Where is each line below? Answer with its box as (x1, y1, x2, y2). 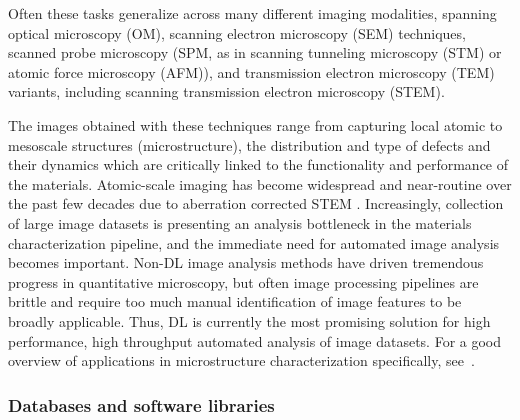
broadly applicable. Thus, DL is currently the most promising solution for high (8, 310, 491, 331)
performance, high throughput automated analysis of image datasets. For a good (8, 330, 502, 351)
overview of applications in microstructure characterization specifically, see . (8, 350, 475, 371)
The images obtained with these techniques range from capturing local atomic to (8, 114, 503, 135)
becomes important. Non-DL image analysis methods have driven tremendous (8, 252, 484, 273)
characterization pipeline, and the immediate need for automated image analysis (8, 232, 500, 253)
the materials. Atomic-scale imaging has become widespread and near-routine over (8, 173, 512, 194)
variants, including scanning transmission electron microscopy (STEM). (8, 81, 445, 102)
